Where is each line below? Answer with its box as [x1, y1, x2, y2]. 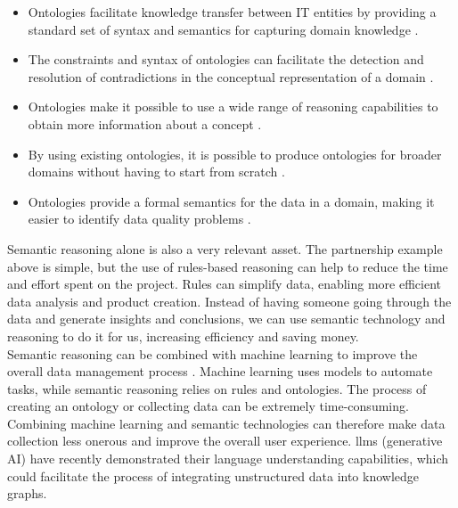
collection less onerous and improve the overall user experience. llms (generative [7, 431, 443, 450]
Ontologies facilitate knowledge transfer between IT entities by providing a [28, 3, 437, 20]
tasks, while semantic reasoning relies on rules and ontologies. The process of [7, 379, 427, 397]
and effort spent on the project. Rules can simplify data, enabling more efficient [7, 274, 442, 293]
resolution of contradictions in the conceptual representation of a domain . [28, 67, 434, 86]
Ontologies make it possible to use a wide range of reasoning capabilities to [28, 97, 438, 116]
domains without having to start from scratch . [28, 162, 285, 181]
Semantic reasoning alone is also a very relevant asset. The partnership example [7, 239, 443, 258]
